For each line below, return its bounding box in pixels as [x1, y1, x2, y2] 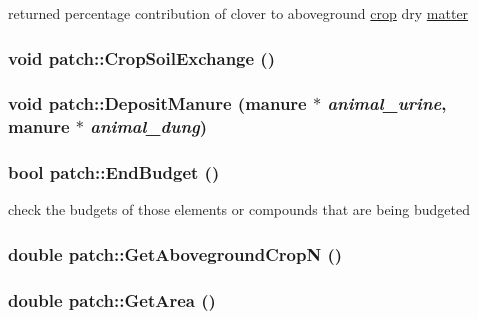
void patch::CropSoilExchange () [8, 45, 275, 70]
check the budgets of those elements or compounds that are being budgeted [8, 199, 470, 220]
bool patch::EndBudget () [8, 160, 220, 185]
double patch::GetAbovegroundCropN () [8, 241, 343, 266]
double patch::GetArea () [8, 287, 216, 312]
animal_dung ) [90, 114, 208, 139]
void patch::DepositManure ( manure [8, 91, 307, 116]
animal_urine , [327, 91, 447, 116]
